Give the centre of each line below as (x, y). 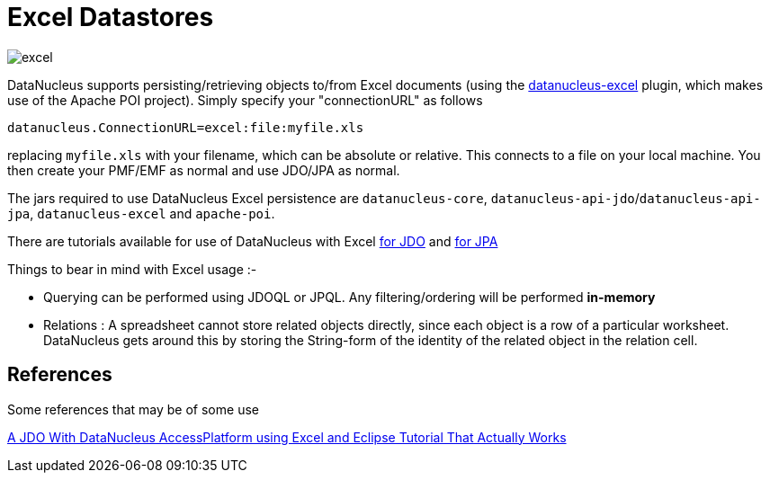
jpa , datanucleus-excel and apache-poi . (141, 213)
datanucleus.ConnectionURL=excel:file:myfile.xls (186, 127)
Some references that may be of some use (133, 409)
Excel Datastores (111, 17)
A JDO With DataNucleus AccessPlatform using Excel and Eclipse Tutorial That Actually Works (287, 437)
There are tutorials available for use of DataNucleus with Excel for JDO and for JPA (253, 241)
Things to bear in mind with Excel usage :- (132, 269)
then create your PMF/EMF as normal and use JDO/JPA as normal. (204, 170)
